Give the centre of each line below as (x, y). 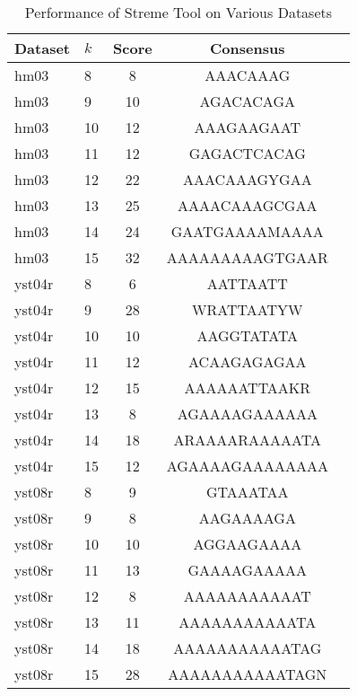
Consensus (248, 48)
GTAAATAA (247, 492)
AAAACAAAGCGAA (248, 205)
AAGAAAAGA (247, 518)
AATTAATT (247, 283)
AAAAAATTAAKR (248, 388)
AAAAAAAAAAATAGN (248, 674)
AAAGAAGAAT (247, 127)
